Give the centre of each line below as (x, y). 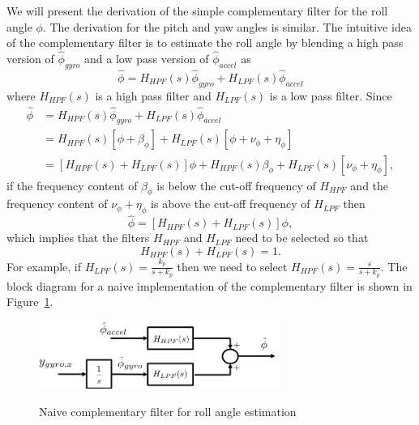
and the (370, 185)
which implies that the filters (78, 238)
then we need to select (232, 266)
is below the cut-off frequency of (236, 185)
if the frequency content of (72, 185)
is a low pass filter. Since (331, 95)
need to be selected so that (302, 238)
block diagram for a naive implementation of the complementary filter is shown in (209, 285)
